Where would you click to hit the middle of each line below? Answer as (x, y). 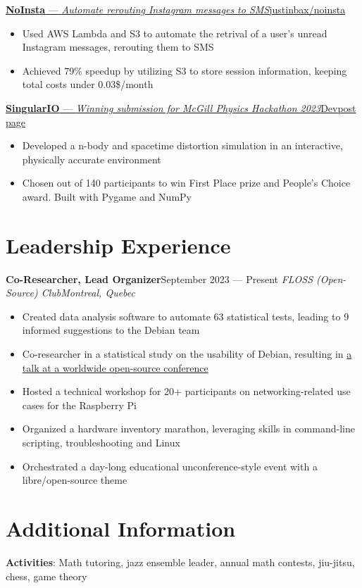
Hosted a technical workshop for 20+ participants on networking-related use (186, 391)
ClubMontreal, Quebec (88, 293)
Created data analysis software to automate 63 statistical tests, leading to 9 (186, 316)
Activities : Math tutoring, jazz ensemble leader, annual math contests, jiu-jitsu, (180, 562)
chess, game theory (46, 576)
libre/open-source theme (75, 480)
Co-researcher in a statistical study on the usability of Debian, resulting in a (187, 354)
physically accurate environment (92, 159)
